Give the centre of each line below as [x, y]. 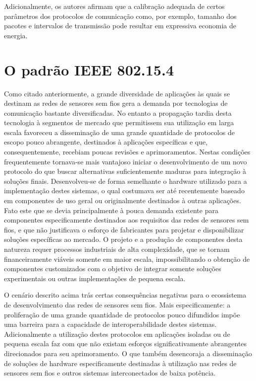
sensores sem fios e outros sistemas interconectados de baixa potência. [110, 373]
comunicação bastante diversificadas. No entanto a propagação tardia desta [118, 113]
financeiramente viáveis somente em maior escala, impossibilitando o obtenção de [127, 259]
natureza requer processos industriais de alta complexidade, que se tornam [117, 249]
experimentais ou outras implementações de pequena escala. [95, 278]
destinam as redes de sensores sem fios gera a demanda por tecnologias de [116, 103]
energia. [16, 35]
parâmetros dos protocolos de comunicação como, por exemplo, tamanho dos [120, 16]
